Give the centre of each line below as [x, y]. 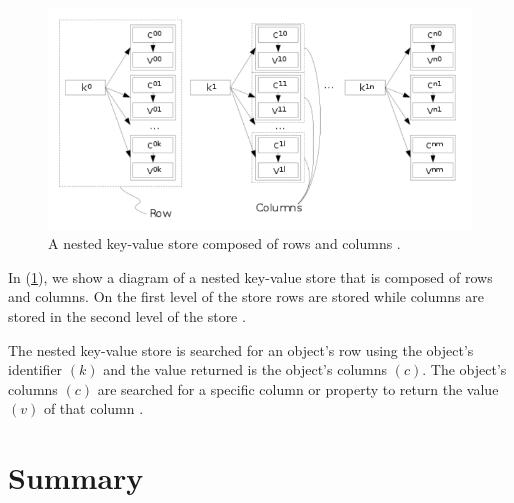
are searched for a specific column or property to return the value [298, 388]
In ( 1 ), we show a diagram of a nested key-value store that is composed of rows [250, 276]
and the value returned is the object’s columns [245, 369]
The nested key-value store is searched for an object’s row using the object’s [241, 349]
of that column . [93, 408]
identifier [35, 369]
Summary [76, 477]
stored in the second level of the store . [127, 315]
